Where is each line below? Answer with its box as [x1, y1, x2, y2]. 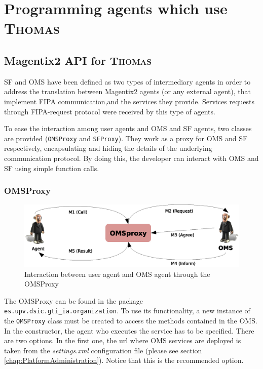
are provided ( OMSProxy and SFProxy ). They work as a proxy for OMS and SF [4, 133, 248, 143]
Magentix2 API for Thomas [4, 52, 152, 68]
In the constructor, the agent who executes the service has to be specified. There [4, 325, 254, 336]
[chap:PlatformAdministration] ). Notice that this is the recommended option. [4, 355, 244, 365]
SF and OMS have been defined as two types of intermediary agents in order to [4, 76, 251, 87]
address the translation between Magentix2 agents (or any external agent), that [4, 86, 251, 97]
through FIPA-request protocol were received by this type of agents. [4, 106, 215, 116]
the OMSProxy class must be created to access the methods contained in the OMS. [4, 315, 257, 325]
